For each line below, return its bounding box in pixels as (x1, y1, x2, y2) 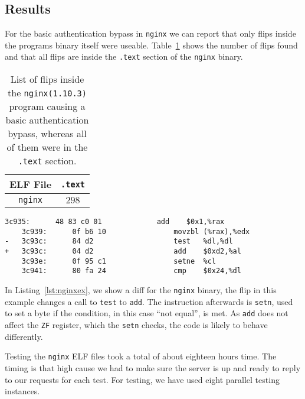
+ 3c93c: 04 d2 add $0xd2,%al (5, 247, 241, 256)
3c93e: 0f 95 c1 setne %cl (21, 257, 216, 265)
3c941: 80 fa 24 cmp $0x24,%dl (21, 267, 241, 275)
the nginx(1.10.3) (8, 86, 87, 100)
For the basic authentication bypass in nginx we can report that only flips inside (5, 27, 296, 40)
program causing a (9, 99, 86, 113)
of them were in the (6, 140, 88, 154)
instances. (5, 385, 40, 397)
